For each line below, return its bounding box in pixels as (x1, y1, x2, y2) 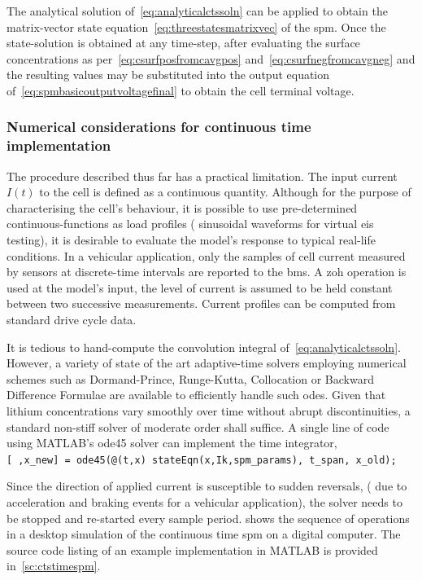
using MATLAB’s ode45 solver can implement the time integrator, (7, 434, 337, 451)
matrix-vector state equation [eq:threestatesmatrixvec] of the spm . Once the (7, 18, 386, 35)
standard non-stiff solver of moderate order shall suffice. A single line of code (7, 418, 389, 435)
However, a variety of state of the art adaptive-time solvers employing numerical (7, 354, 407, 371)
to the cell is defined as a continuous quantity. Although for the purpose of (39, 183, 411, 200)
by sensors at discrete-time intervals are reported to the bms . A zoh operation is (7, 263, 407, 280)
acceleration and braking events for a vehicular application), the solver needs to (7, 494, 402, 511)
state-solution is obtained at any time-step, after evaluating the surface (7, 34, 360, 51)
